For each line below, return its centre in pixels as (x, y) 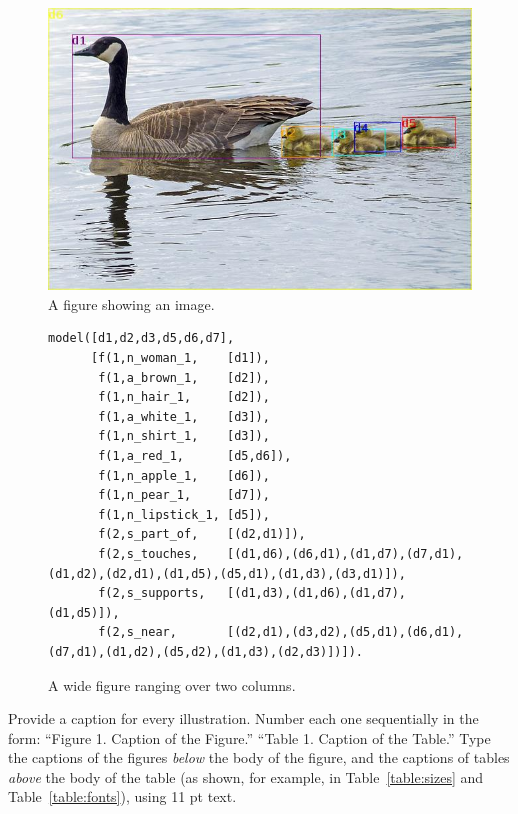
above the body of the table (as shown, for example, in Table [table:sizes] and (246, 776)
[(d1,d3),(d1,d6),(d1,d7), (316, 593)
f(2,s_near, (137, 632)
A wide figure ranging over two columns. (172, 684)
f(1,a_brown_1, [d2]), (184, 377)
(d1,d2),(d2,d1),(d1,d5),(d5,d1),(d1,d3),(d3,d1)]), (227, 573)
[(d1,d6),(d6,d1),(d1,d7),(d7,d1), (345, 553)
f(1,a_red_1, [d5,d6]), (195, 455)
